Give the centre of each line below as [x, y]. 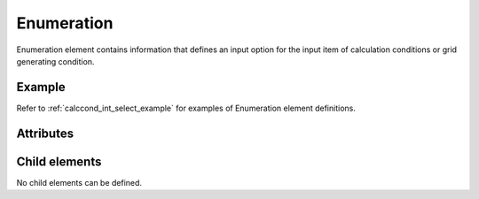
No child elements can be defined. [79, 182]
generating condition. [55, 61]
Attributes [45, 133]
